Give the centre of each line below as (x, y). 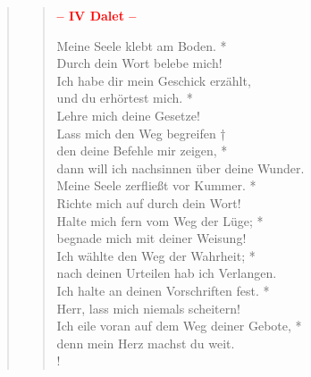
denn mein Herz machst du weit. (146, 343)
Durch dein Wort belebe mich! (139, 63)
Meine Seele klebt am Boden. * (142, 45)
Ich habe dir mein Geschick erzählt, (154, 80)
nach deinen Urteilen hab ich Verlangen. (167, 273)
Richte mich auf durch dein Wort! (149, 202)
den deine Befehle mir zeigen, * (142, 151)
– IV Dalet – (97, 15)
